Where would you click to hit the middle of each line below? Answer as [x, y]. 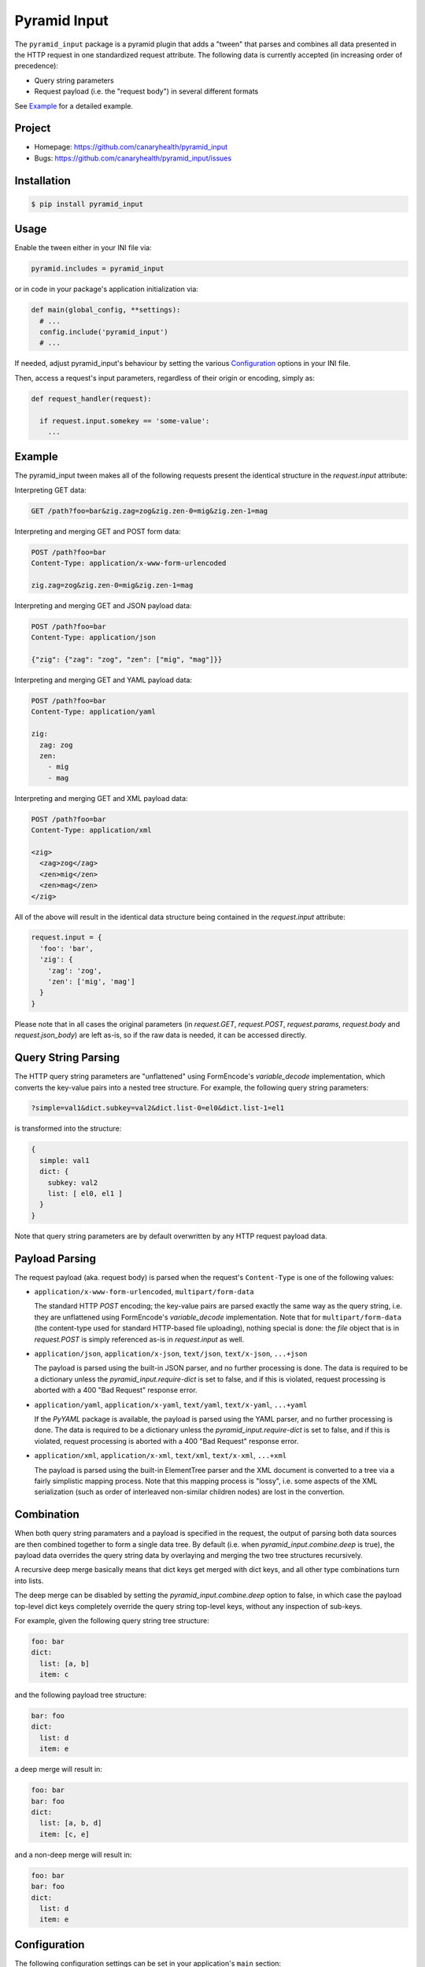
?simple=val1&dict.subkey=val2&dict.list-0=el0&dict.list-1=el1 [158, 1108]
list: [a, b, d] [71, 1823]
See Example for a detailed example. [74, 105]
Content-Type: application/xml [92, 830]
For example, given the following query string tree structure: [112, 1620]
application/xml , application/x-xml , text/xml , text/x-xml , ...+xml [161, 1456]
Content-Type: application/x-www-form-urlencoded [129, 563]
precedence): [37, 66]
